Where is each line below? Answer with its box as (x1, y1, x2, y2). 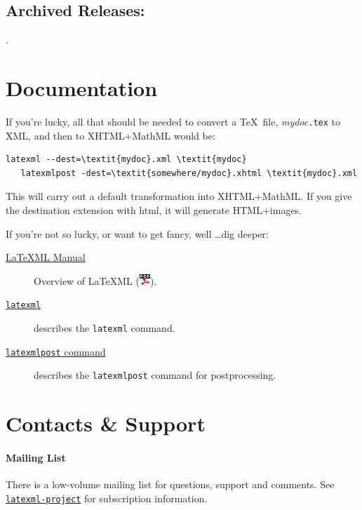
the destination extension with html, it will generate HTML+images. (6, 202, 302, 217)
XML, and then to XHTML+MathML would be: (6, 128, 215, 142)
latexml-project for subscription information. (6, 490, 208, 505)
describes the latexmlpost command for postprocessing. (34, 368, 276, 382)
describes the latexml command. (34, 320, 175, 335)
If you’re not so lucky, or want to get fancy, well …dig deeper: (6, 226, 269, 241)
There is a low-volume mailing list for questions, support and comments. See (6, 477, 335, 492)
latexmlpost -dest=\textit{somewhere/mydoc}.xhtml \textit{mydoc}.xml (20, 168, 358, 178)
